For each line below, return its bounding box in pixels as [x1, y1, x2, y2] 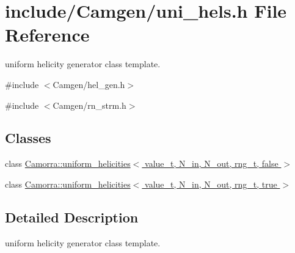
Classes [5, 128, 51, 147]
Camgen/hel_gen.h [53, 78, 125, 90]
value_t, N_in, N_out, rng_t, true [145, 177, 277, 190]
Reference [5, 22, 90, 47]
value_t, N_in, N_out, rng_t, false [145, 157, 279, 170]
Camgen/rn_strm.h [53, 98, 126, 111]
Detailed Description [5, 207, 139, 226]
